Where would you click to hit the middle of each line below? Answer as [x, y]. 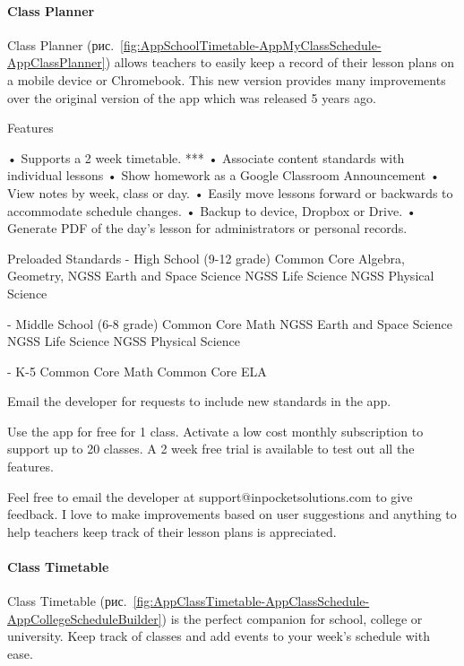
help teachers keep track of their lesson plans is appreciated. [172, 531]
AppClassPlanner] [56, 62]
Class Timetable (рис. [67, 601]
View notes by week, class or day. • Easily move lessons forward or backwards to [230, 192]
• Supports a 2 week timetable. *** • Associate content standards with [206, 157]
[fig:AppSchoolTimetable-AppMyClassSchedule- [251, 44]
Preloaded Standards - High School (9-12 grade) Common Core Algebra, [206, 258]
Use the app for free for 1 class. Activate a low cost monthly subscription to [215, 431]
